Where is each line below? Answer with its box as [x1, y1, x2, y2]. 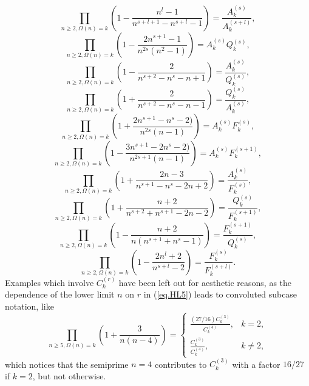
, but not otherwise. [32, 369, 106, 382]
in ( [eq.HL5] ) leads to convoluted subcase [143, 288, 297, 301]
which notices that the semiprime [5, 358, 129, 370]
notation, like [5, 299, 54, 312]
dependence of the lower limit [5, 288, 115, 301]
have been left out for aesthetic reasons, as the [118, 276, 292, 288]
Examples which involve [5, 276, 94, 288]
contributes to [154, 358, 207, 370]
